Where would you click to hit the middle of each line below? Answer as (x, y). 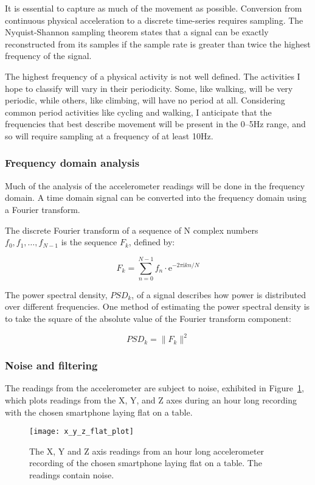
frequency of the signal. (48, 56)
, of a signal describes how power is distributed (219, 294)
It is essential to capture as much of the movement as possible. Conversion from (154, 8)
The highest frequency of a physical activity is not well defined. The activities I (153, 76)
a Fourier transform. (43, 209)
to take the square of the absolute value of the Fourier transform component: (148, 319)
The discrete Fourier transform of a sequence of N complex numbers (132, 230)
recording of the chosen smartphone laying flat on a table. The (146, 463)
